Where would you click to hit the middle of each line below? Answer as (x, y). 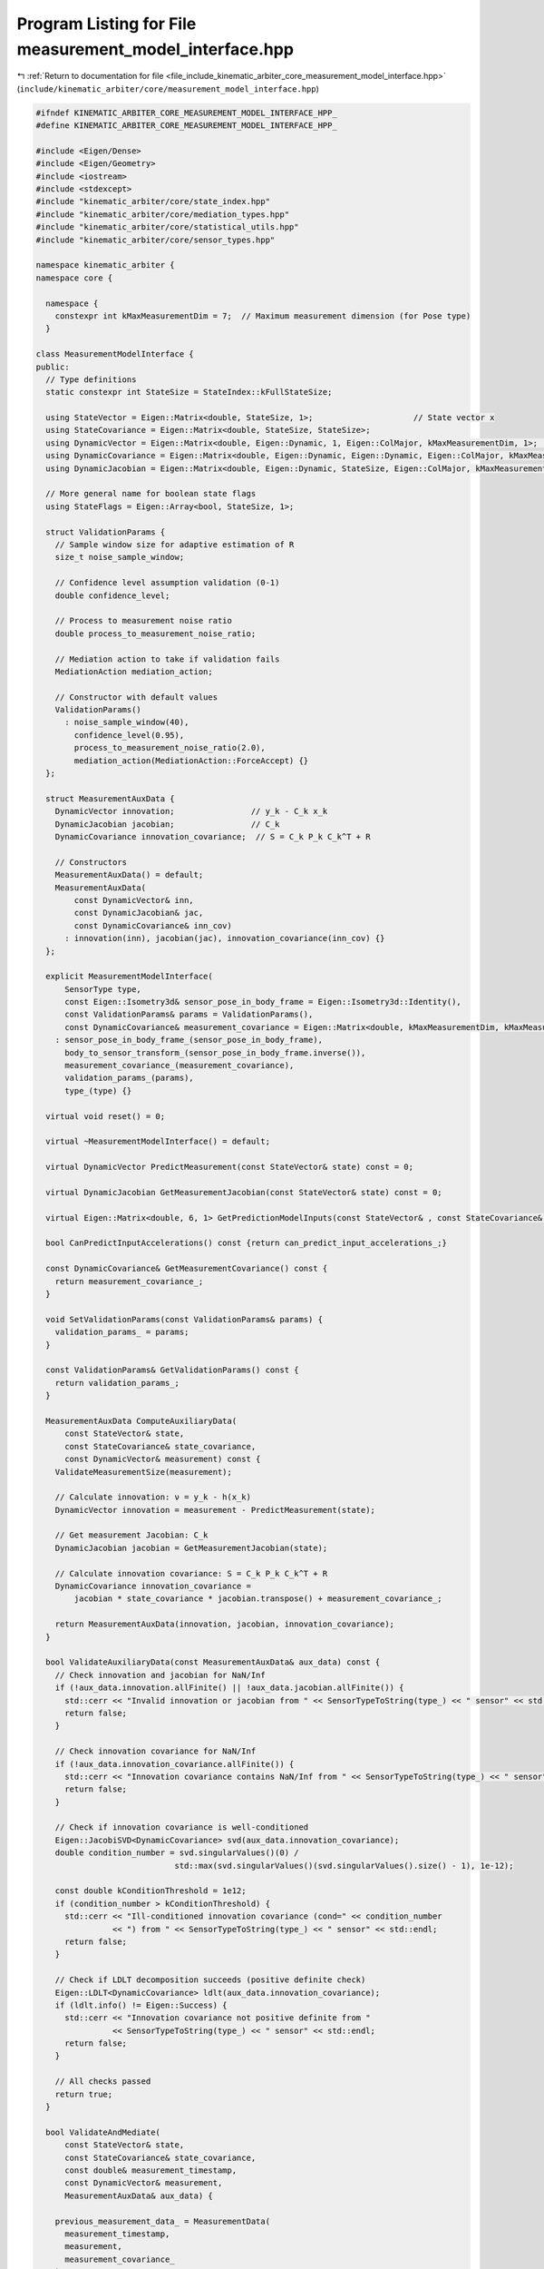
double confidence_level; (112, 595)
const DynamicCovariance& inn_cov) (153, 925)
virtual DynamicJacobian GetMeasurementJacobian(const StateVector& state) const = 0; (244, 1192)
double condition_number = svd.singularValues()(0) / (177, 1853)
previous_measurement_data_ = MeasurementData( (163, 2221)
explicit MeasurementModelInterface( (129, 977)
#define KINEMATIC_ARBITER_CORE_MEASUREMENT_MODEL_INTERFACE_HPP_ (186, 126)
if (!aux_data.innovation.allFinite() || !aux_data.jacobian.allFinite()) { (229, 1688)
